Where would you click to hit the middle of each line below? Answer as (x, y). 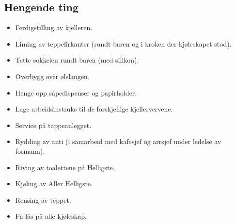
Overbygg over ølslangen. (52, 76)
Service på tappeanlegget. (53, 125)
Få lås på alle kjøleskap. (51, 216)
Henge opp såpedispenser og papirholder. (76, 92)
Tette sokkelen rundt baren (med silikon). (77, 60)
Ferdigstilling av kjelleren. (54, 27)
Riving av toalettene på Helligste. (65, 167)
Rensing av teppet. (43, 200)
